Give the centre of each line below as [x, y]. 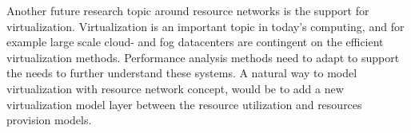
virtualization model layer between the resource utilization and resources [184, 104]
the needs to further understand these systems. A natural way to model [182, 73]
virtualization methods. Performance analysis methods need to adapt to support [203, 57]
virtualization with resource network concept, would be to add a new [175, 88]
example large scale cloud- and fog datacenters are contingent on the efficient [195, 42]
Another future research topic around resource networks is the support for [188, 10]
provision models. [49, 120]
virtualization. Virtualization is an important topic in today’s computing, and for [205, 26]
